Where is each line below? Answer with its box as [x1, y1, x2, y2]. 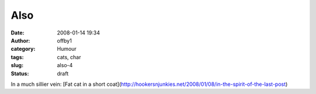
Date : [11, 29, 25, 36]
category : [11, 46, 36, 53]
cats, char [57, 53, 81, 61]
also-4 [57, 62, 73, 69]
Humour [57, 46, 77, 53]
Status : [11, 70, 29, 77]
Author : [11, 37, 30, 44]
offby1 [57, 37, 73, 44]
